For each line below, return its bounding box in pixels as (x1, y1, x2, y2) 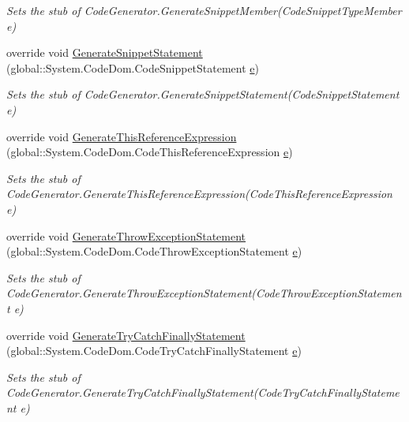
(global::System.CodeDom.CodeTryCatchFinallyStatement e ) (6, 342, 302, 359)
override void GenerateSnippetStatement (6, 44, 203, 61)
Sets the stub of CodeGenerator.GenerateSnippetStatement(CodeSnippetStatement (6, 86, 400, 103)
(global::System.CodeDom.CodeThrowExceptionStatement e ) (6, 243, 302, 260)
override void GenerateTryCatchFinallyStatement (6, 327, 246, 343)
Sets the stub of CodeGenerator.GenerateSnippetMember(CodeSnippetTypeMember (6, 2, 402, 18)
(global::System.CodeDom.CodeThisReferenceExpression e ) (6, 144, 293, 160)
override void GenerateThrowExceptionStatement (6, 227, 246, 244)
